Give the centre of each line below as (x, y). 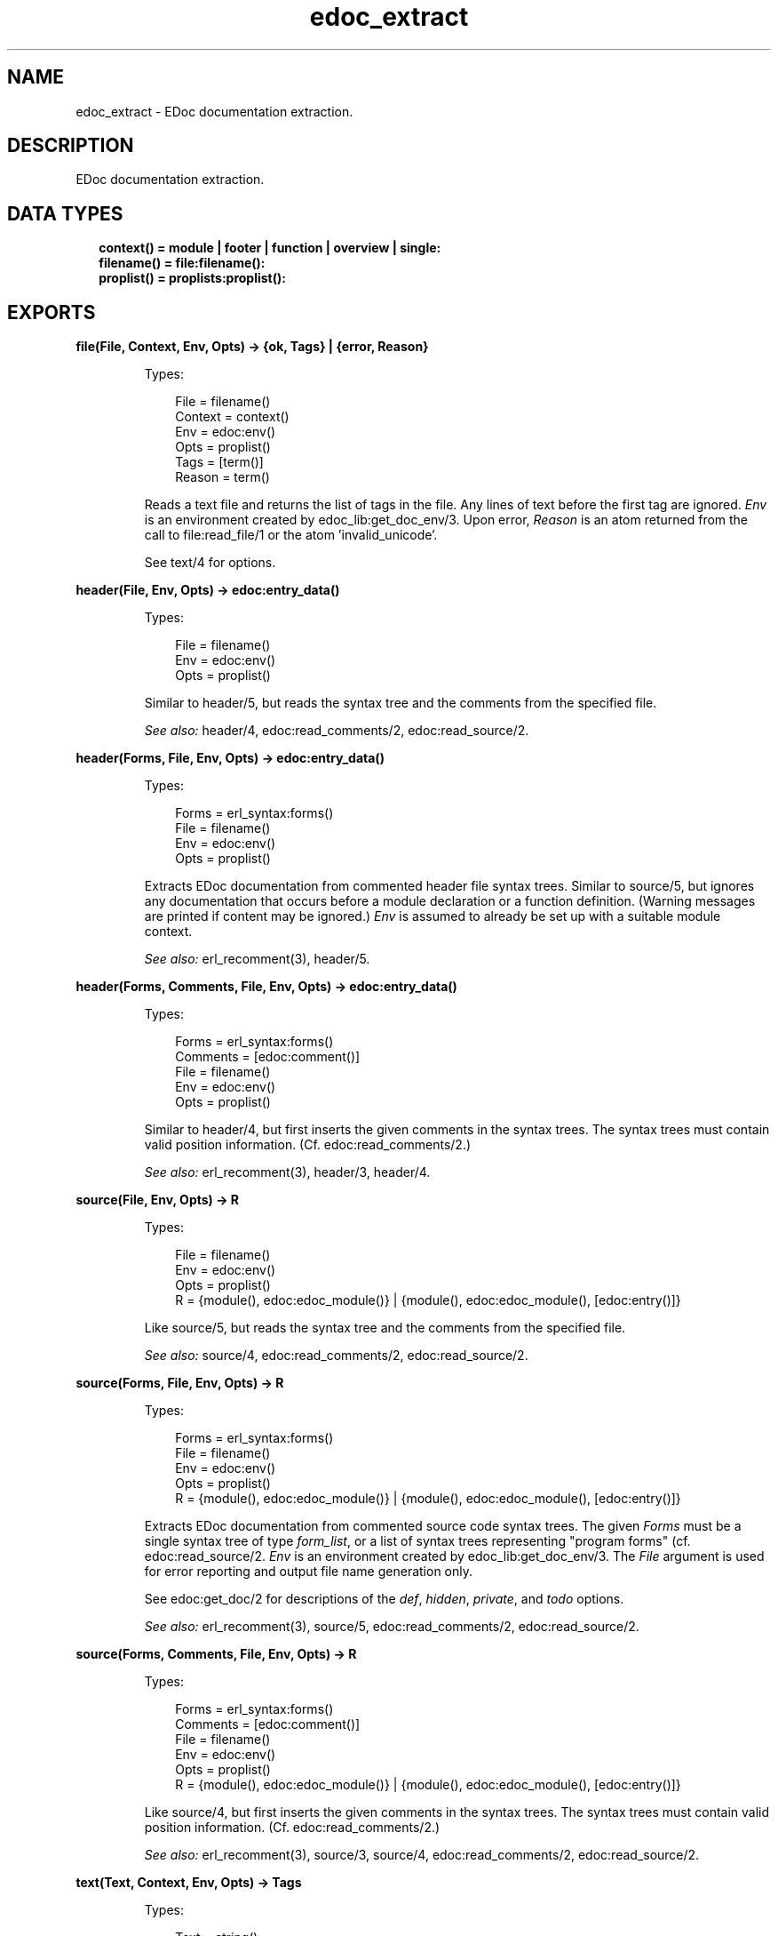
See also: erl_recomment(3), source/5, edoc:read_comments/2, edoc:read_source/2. (392, 1627)
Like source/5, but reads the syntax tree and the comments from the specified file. (385, 1328)
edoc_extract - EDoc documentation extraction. (214, 111)
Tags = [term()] (219, 462)
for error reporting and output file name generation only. (309, 1572)
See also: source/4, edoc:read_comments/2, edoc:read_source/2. (336, 1356)
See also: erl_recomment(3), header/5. (257, 959)
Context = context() (232, 417)
